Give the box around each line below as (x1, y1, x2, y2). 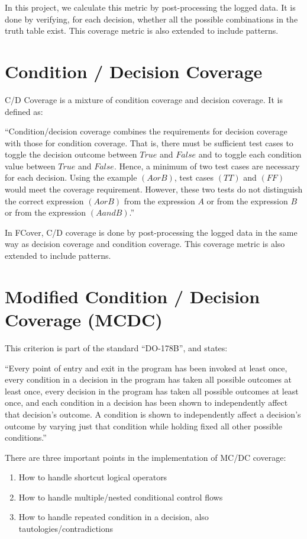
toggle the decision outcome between (5, 148, 137, 161)
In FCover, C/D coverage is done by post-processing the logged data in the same (5, 226, 298, 238)
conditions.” (5, 431, 47, 444)
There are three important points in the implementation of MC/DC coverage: (5, 451, 286, 463)
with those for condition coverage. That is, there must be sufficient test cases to (5, 136, 293, 149)
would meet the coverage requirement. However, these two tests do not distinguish (5, 183, 303, 195)
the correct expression (5, 194, 84, 207)
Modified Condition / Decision (5, 284, 260, 308)
